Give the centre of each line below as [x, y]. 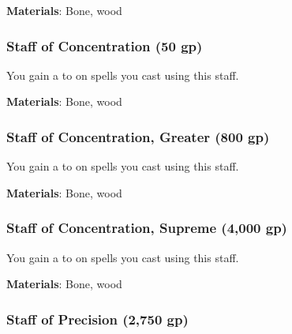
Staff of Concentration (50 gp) [105, 45]
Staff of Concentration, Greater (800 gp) [138, 136]
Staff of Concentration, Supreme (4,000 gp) [147, 228]
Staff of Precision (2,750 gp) [97, 319]
